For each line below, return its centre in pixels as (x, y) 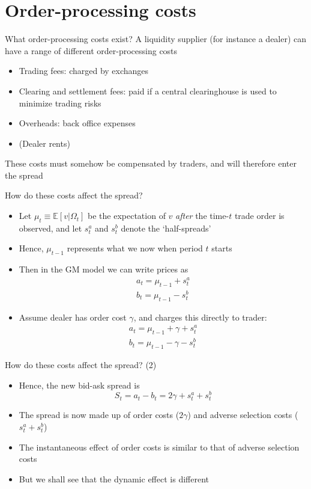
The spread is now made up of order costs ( (99, 415)
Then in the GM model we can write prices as (104, 269)
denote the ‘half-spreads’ (166, 228)
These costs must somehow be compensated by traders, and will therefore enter (151, 163)
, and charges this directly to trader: (200, 317)
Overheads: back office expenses (77, 123)
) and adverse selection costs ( (243, 415)
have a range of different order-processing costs (91, 50)
